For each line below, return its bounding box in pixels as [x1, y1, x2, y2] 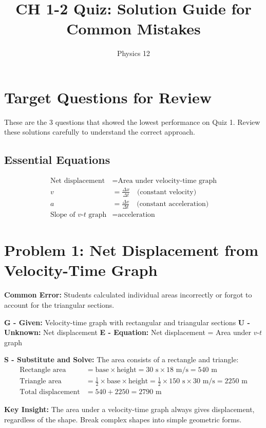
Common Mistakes [66, 18, 201, 39]
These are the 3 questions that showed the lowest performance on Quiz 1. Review [4, 116, 260, 127]
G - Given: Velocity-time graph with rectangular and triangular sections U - [4, 317, 250, 327]
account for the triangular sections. [4, 299, 115, 310]
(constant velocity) [137, 188, 197, 196]
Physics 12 [117, 48, 150, 59]
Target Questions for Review [4, 86, 212, 107]
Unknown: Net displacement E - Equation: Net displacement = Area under [4, 327, 251, 338]
